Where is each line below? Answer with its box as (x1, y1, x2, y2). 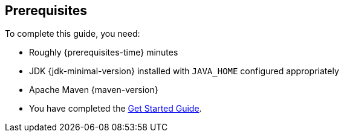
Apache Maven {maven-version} (29, 84, 158, 95)
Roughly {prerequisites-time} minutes (29, 47, 178, 58)
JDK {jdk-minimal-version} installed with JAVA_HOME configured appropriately (29, 66, 339, 77)
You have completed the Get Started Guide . (29, 103, 202, 114)
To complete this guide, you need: (5, 28, 140, 39)
